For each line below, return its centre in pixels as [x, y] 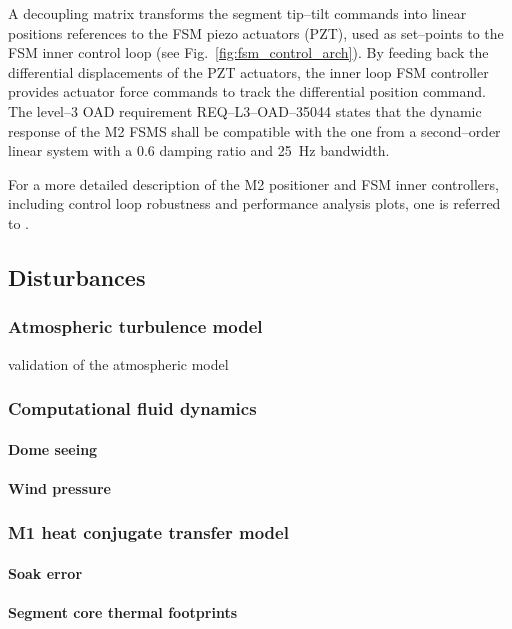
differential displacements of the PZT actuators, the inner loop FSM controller [248, 71]
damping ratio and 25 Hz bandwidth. [274, 150]
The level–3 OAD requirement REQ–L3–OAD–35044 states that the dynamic [245, 110]
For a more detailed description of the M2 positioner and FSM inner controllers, [253, 183]
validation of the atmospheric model [118, 363]
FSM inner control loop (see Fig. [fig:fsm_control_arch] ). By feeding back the [248, 52]
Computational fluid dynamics [132, 408]
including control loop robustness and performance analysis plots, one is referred [254, 203]
